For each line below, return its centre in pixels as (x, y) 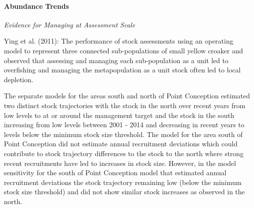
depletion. (19, 79)
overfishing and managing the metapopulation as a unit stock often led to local (122, 70)
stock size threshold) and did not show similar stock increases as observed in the (125, 192)
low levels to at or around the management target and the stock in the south (119, 115)
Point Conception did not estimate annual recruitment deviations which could (121, 144)
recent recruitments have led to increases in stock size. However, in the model (120, 163)
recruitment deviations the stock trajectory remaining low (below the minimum (123, 182)
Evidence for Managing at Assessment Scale (70, 24)
